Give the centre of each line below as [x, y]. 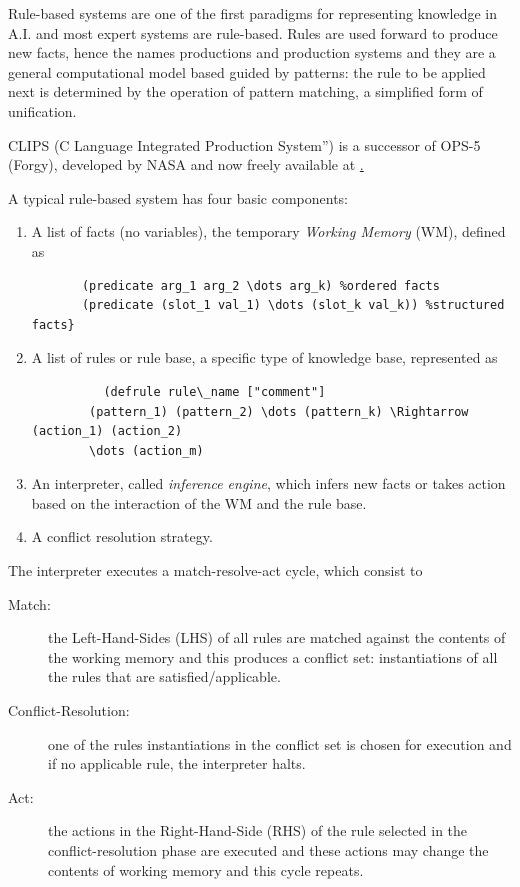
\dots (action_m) [146, 450]
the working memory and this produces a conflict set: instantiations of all [273, 656]
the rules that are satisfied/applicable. [164, 676]
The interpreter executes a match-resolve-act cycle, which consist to [215, 570]
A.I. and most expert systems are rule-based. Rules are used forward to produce [253, 32]
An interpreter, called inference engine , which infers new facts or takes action [268, 483]
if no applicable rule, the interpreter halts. [177, 763]
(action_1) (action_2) [107, 431]
